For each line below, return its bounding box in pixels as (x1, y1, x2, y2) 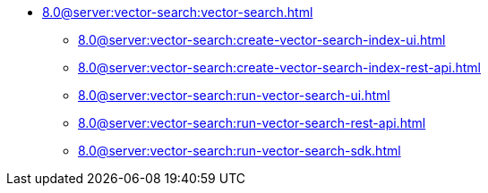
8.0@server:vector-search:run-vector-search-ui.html (78, 88, 390, 103)
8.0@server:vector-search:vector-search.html (42, 4, 313, 20)
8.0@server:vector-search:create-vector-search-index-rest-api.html (78, 60, 481, 75)
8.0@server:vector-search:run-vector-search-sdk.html (78, 143, 401, 158)
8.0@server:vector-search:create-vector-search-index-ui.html (78, 32, 446, 47)
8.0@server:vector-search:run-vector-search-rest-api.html (78, 115, 426, 130)
